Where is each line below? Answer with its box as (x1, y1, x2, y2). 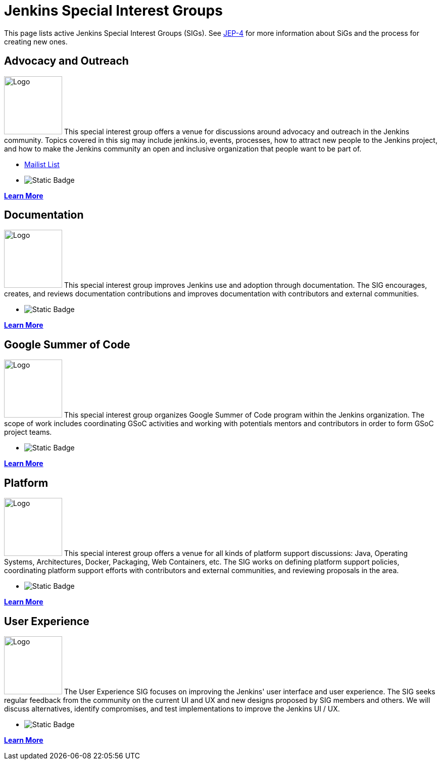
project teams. (4, 428, 52, 437)
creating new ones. (4, 37, 68, 46)
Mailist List (24, 160, 60, 169)
